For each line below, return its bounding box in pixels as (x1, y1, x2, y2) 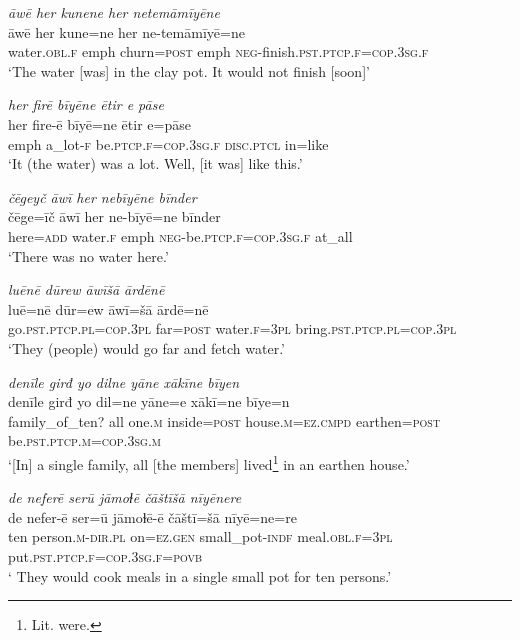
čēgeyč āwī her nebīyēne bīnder (8, 186, 197, 207)
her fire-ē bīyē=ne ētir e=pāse (8, 113, 191, 134)
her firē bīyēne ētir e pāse (8, 94, 164, 115)
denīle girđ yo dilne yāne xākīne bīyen (8, 371, 240, 392)
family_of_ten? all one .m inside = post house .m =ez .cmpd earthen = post (8, 410, 441, 431)
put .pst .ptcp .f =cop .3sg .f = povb (8, 545, 203, 566)
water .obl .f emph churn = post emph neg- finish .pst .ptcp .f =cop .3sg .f (8, 41, 429, 62)
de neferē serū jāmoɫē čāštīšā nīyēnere (8, 487, 242, 508)
